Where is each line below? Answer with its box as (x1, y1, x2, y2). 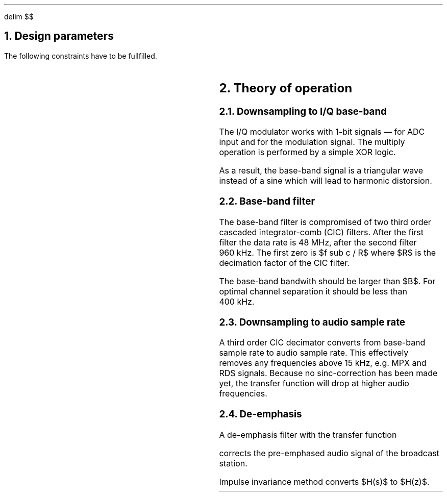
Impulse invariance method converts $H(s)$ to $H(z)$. (219, 476, 430, 487)
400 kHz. (219, 296, 255, 307)
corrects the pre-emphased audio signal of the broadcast (219, 448, 439, 458)
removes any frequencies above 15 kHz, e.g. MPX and (219, 358, 427, 368)
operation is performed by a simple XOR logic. (219, 147, 396, 158)
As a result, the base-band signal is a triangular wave (219, 165, 424, 176)
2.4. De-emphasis (219, 408, 302, 420)
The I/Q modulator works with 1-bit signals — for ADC (219, 127, 425, 137)
